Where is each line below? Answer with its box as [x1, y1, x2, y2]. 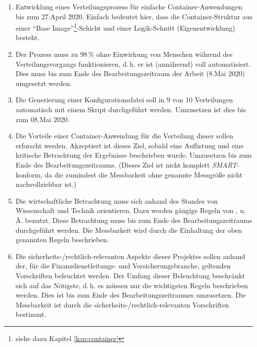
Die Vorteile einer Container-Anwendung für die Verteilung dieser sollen [15, 130, 233, 141]
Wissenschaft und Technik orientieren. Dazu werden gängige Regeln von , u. [15, 205, 246, 216]
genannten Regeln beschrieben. [15, 234, 109, 245]
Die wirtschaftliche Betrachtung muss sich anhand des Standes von [15, 195, 218, 206]
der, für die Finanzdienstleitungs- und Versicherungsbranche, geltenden [15, 260, 231, 271]
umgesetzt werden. [15, 78, 72, 88]
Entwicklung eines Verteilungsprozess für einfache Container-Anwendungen [15, 1, 243, 11]
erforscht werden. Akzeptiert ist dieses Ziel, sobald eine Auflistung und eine [15, 140, 244, 150]
